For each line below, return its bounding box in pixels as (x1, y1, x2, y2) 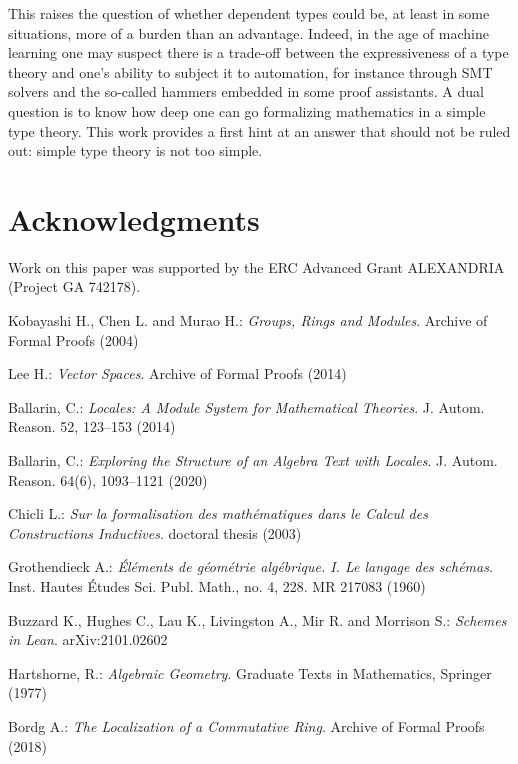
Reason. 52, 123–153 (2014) (8, 416, 176, 437)
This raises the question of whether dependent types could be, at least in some (8, 3, 490, 23)
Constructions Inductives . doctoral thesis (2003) (8, 522, 302, 543)
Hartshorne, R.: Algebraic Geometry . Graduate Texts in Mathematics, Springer (8, 662, 492, 683)
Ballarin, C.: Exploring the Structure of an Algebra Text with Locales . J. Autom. (8, 450, 498, 471)
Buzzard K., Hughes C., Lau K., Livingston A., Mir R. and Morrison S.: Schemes (8, 609, 507, 630)
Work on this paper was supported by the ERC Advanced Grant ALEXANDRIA (8, 256, 505, 277)
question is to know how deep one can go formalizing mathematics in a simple (8, 100, 486, 121)
